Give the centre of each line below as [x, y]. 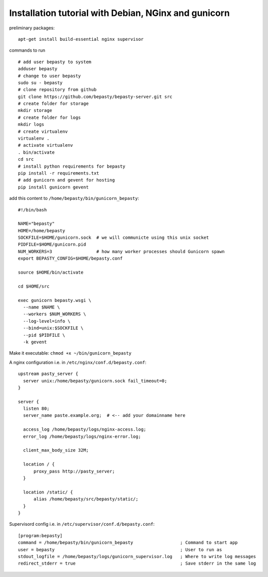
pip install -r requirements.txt [59, 173]
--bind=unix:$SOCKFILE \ [53, 328]
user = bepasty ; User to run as [120, 549]
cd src [26, 159]
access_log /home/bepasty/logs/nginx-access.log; [85, 430]
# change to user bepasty [50, 76]
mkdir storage [35, 110]
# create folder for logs [50, 117]
